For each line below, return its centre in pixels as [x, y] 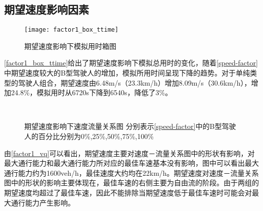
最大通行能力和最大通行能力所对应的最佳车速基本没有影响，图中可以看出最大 [131, 163]
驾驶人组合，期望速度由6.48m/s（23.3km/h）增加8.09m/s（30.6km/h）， [135, 82]
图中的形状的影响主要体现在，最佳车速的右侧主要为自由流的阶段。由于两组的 [131, 183]
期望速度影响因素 [47, 9]
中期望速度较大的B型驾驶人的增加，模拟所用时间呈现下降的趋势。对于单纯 [127, 73]
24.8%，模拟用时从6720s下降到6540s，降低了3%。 [92, 92]
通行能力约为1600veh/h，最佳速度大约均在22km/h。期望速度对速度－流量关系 [131, 172]
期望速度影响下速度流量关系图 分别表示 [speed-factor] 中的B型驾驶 [130, 126]
